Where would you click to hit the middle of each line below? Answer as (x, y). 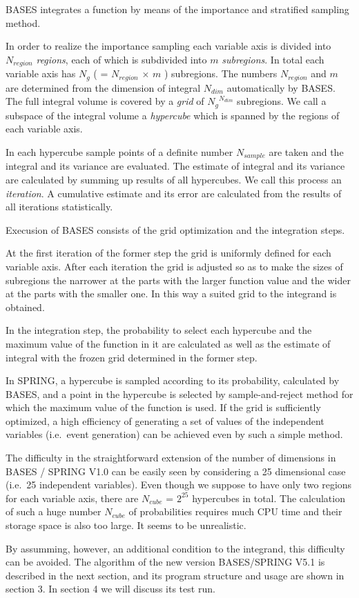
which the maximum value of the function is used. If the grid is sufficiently (163, 407)
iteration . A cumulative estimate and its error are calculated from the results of (174, 193)
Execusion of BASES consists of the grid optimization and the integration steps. (175, 229)
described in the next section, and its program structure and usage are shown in (175, 575)
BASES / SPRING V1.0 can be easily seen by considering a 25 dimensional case (176, 471)
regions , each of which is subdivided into (122, 59)
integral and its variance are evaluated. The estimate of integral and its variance (175, 166)
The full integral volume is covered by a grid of (105, 101)
